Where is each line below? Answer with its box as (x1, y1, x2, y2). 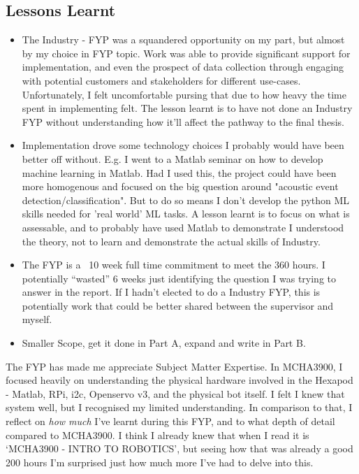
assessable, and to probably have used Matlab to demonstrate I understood (22, 220, 344, 234)
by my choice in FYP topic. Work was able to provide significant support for (22, 45, 351, 60)
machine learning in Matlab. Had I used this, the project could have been (22, 165, 337, 180)
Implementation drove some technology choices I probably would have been (22, 138, 344, 152)
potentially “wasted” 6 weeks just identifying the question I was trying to (22, 271, 336, 285)
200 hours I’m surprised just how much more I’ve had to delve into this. (6, 454, 314, 469)
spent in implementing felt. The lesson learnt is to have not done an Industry (22, 101, 353, 115)
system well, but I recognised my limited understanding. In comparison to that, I (6, 400, 353, 415)
